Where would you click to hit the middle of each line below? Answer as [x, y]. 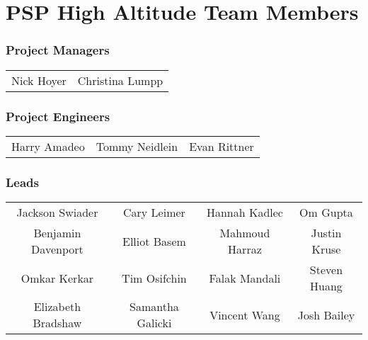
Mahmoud [245, 233]
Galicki [154, 323]
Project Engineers [58, 116]
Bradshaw [57, 323]
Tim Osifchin [154, 278]
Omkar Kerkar [57, 278]
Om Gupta [326, 212]
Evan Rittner [222, 146]
